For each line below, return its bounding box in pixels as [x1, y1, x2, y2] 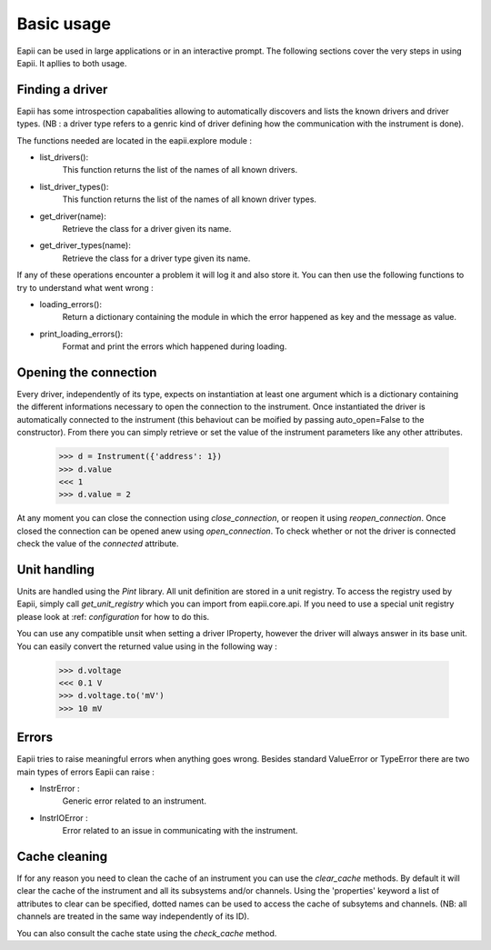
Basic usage [16, 14, 111, 34]
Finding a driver [16, 82, 108, 97]
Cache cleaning [16, 848, 108, 864]
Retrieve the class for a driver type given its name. [62, 253, 251, 264]
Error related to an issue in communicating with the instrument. [62, 825, 298, 836]
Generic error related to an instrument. [62, 795, 206, 806]
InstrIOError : [39, 812, 88, 823]
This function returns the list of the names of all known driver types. [62, 194, 317, 205]
